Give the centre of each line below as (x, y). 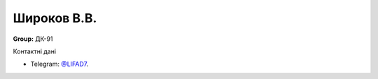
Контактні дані (34, 51)
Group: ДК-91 (33, 39)
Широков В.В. (55, 18)
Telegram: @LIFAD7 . (59, 64)
